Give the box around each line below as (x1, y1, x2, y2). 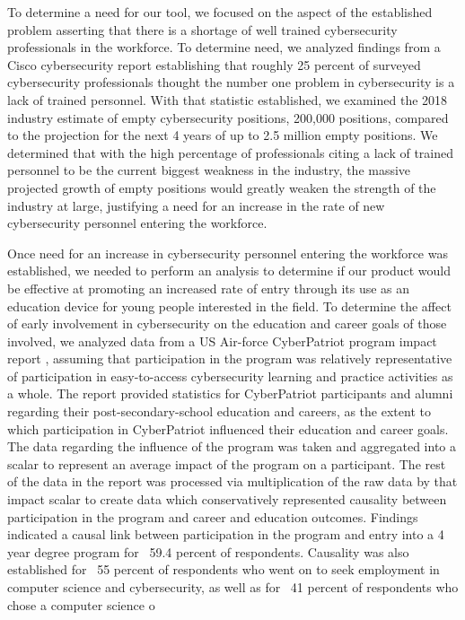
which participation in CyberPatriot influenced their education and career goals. (7, 419, 449, 438)
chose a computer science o (7, 595, 155, 614)
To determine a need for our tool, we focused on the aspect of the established (7, 3, 433, 21)
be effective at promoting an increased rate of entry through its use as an (7, 278, 410, 297)
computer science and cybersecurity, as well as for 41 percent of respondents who (7, 578, 459, 596)
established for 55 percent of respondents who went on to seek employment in (7, 560, 440, 579)
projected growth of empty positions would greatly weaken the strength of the (7, 178, 436, 196)
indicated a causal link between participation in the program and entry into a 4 (7, 525, 444, 544)
